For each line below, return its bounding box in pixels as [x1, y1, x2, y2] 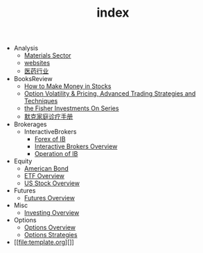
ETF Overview [24, 172, 64, 180]
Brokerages [13, 120, 47, 129]
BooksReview [13, 75, 53, 83]
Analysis [13, 44, 39, 53]
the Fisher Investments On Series [24, 104, 119, 112]
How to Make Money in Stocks [24, 82, 112, 91]
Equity [13, 157, 33, 166]
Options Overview [24, 223, 76, 232]
